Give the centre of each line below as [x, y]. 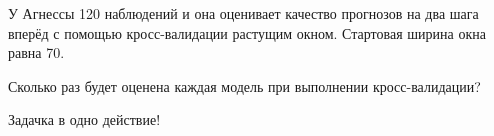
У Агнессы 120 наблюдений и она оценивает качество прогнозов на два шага [243, 13]
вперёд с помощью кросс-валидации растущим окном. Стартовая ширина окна [247, 32]
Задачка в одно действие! [84, 119]
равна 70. [36, 52]
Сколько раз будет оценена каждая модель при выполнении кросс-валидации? [244, 85]
